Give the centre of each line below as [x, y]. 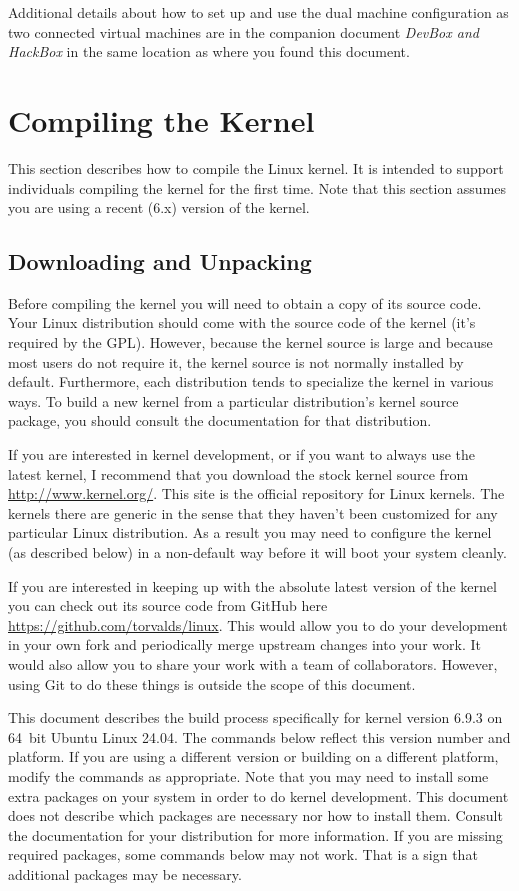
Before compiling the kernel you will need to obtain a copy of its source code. [245, 302]
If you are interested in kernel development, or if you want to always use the [242, 454]
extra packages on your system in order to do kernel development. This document [258, 795]
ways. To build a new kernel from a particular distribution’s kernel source [233, 400]
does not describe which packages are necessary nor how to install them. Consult [255, 815]
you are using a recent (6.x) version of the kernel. [159, 207]
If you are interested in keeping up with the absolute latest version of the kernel [252, 585]
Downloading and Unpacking [160, 261]
